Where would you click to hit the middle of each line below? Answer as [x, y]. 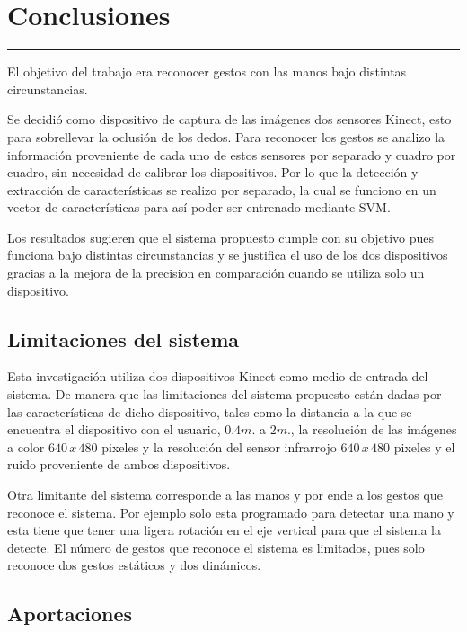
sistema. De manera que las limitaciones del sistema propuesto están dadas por [225, 394]
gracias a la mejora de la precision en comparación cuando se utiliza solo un [216, 273]
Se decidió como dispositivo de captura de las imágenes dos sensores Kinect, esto [229, 119]
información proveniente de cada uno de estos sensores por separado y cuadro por [232, 154]
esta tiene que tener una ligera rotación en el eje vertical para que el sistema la [224, 530]
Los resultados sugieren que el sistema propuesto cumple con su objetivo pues [221, 237]
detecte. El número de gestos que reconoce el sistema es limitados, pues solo [216, 547]
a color [26, 446]
